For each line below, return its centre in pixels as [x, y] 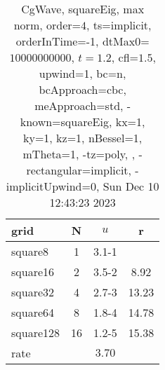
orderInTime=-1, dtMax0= [82, 41]
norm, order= [47, 25]
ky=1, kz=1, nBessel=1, [83, 138]
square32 [33, 292]
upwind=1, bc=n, [82, 73]
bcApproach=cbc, [82, 89]
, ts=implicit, [119, 25]
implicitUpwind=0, [53, 186]
